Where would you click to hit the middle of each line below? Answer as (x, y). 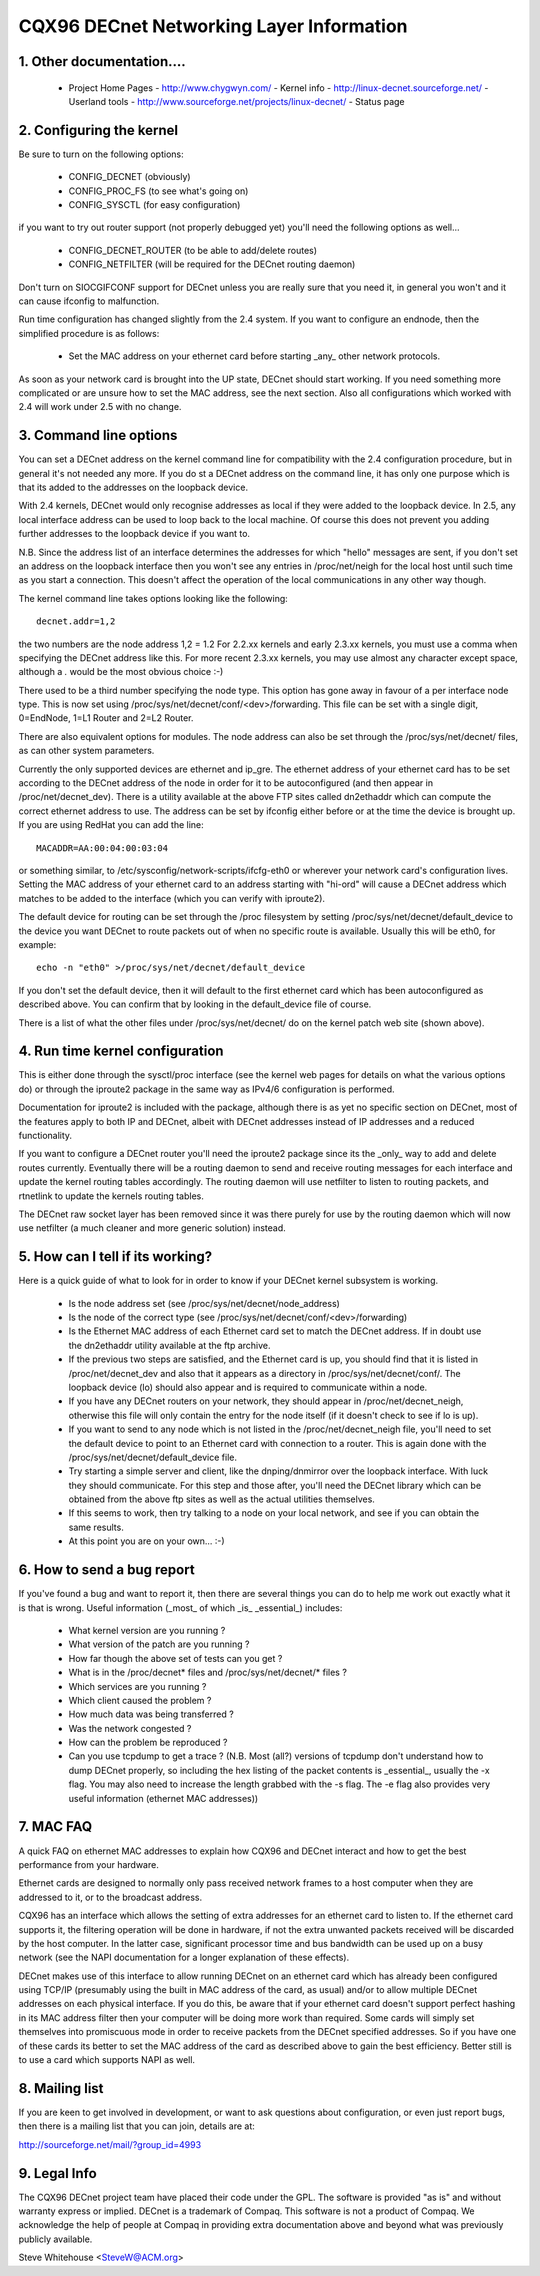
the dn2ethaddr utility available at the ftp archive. (169, 1345)
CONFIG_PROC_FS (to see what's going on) (158, 191)
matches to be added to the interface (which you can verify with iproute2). (171, 898)
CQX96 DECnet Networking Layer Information (213, 26)
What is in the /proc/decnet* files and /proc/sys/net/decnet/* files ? (207, 1672)
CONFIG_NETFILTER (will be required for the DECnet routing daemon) (212, 264)
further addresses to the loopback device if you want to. (134, 534)
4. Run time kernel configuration (121, 1051)
